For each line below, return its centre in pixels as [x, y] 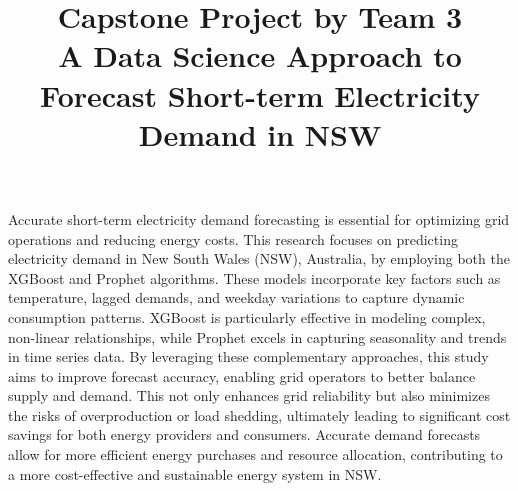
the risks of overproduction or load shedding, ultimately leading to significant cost [259, 414]
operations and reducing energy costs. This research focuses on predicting [233, 238]
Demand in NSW [260, 133]
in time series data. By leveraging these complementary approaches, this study [248, 356]
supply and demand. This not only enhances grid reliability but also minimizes [249, 395]
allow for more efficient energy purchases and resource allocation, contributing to [255, 454]
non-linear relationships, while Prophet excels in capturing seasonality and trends [257, 336]
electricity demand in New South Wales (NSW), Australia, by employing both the [259, 258]
